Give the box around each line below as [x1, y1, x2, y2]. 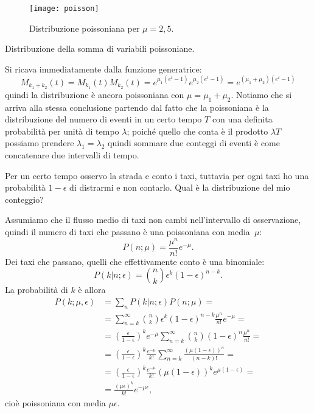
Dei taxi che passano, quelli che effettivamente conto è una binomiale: [5, 255, 265, 267]
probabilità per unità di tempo [5, 124, 119, 137]
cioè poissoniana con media [5, 397, 106, 409]
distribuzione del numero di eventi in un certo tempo [5, 113, 202, 125]
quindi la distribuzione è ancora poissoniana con [5, 88, 184, 101]
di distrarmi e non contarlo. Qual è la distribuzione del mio [69, 181, 290, 194]
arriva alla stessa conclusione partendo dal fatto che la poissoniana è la [5, 101, 269, 113]
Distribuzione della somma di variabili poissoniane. [5, 42, 195, 55]
